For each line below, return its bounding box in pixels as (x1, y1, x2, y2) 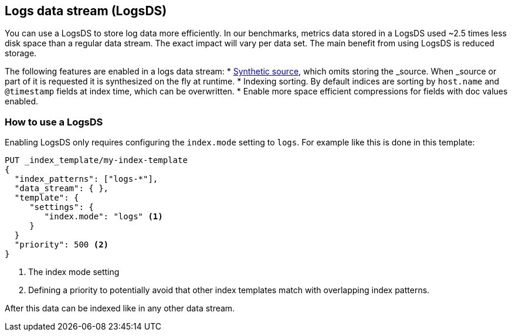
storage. (5, 48, 37, 59)
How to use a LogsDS (5, 116, 103, 128)
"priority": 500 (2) (14, 240, 109, 250)
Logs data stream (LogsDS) (5, 4, 167, 18)
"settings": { (29, 202, 94, 212)
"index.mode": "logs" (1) (44, 212, 163, 222)
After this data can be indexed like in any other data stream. (5, 303, 235, 314)
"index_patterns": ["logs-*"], (14, 174, 158, 184)
